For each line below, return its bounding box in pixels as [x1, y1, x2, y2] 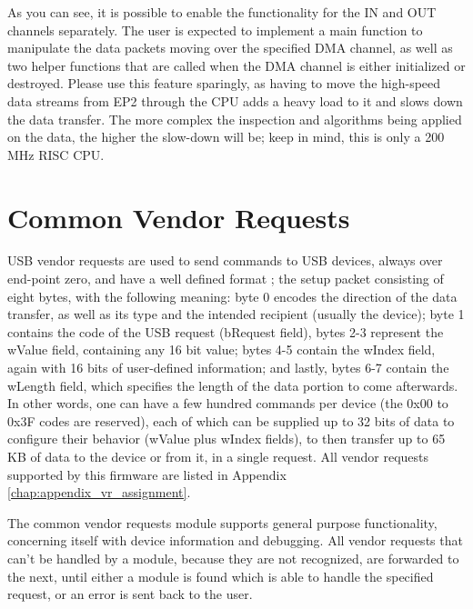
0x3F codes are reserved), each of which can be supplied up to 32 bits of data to [7, 411, 455, 430]
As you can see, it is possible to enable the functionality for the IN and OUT [7, 3, 437, 21]
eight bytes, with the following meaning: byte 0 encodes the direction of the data [7, 286, 458, 305]
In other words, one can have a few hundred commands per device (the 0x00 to [7, 394, 448, 413]
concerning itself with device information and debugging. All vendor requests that [7, 531, 463, 550]
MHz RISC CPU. [7, 145, 105, 164]
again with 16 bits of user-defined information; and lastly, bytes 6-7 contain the [7, 358, 449, 377]
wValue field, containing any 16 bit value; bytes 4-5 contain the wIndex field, [7, 340, 436, 359]
